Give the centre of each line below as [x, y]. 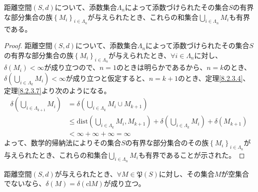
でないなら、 [25, 183]
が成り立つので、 [72, 67]
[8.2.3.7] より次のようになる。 [64, 90]
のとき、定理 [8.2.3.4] [210, 78]
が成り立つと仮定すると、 [107, 78]
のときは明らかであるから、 [161, 67]
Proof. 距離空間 [28, 45]
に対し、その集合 [187, 173]
